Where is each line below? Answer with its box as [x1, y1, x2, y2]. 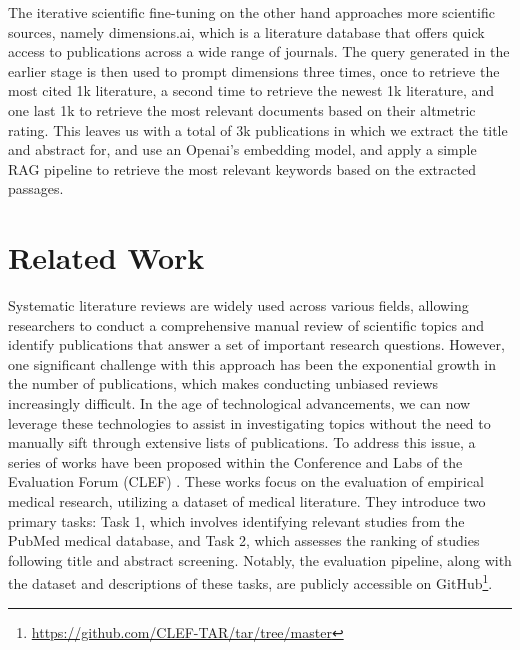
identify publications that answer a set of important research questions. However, [8, 334, 505, 355]
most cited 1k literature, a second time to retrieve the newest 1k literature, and [8, 80, 495, 101]
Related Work [8, 237, 205, 278]
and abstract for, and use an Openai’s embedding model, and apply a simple [8, 139, 477, 160]
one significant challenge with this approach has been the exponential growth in [8, 353, 496, 374]
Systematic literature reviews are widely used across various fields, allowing [8, 295, 469, 316]
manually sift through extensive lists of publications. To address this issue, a [8, 432, 476, 453]
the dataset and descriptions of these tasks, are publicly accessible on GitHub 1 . [8, 570, 493, 594]
